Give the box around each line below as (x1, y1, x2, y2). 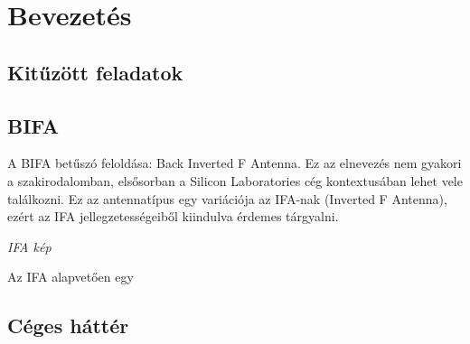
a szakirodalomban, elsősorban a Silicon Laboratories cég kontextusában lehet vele (7, 171, 463, 190)
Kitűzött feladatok (7, 58, 183, 86)
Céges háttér (7, 311, 129, 339)
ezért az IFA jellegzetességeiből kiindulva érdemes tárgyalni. (7, 207, 339, 226)
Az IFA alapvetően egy (7, 267, 134, 286)
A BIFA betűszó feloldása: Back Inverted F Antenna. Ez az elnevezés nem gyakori (7, 153, 462, 172)
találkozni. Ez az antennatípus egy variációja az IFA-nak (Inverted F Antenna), (7, 189, 447, 208)
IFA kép (7, 237, 52, 256)
